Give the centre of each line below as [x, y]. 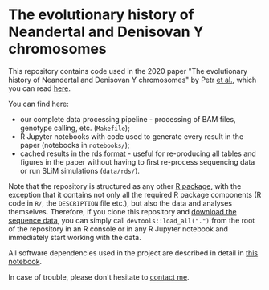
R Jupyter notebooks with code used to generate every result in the [132, 136]
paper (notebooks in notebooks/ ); [75, 145]
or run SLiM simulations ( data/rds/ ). [80, 170]
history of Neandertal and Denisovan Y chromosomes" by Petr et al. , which [132, 80]
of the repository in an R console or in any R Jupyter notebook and [118, 229]
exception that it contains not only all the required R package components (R [135, 194]
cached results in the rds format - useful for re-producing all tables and [138, 153]
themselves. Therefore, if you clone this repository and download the [122, 211]
